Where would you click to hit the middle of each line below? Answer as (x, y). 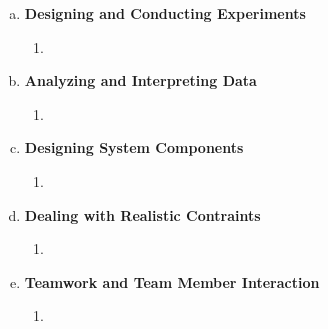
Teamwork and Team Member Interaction (172, 281)
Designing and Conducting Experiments (165, 13)
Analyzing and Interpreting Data (140, 80)
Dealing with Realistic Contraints (142, 214)
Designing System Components (134, 147)
